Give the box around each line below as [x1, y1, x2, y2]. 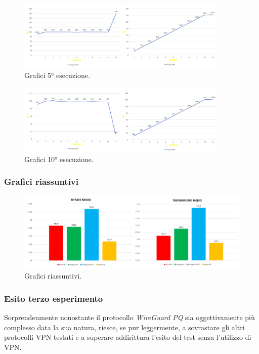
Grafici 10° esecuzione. [24, 153, 94, 164]
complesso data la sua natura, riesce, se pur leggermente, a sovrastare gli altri [4, 322, 245, 332]
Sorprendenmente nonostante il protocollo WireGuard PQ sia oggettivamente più [4, 312, 255, 323]
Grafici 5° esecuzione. [24, 70, 90, 81]
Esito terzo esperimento [4, 292, 103, 304]
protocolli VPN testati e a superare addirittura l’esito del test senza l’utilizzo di [4, 332, 251, 342]
